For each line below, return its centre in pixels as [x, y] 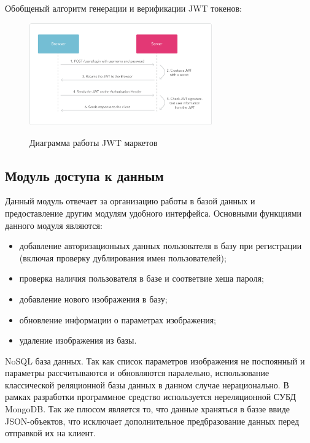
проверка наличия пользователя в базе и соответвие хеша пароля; [141, 278]
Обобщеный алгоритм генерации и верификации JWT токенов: [123, 8]
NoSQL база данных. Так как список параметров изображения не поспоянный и [155, 360]
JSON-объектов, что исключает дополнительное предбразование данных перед [152, 421]
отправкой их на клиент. [51, 433]
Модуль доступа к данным [84, 175]
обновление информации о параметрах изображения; [118, 319]
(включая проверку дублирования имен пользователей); [123, 257]
